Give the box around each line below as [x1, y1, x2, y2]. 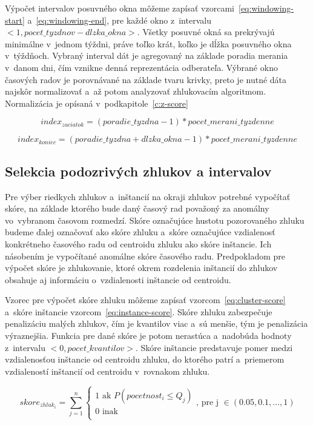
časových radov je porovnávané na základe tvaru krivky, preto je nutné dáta [5, 73, 287, 85]
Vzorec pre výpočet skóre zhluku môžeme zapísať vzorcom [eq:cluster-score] [5, 293, 286, 306]
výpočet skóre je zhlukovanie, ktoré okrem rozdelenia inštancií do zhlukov [5, 261, 278, 274]
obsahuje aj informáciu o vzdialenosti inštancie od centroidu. [5, 273, 231, 286]
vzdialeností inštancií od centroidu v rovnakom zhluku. [5, 364, 210, 377]
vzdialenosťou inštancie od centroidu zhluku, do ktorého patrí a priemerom [5, 353, 285, 366]
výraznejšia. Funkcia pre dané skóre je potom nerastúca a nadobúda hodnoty [5, 329, 292, 342]
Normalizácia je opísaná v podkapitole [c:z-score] [5, 96, 188, 109]
